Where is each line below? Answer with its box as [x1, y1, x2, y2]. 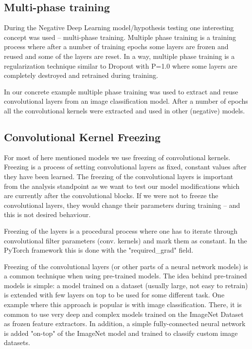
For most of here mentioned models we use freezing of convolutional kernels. [4, 152, 231, 162]
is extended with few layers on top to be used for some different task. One [4, 290, 225, 300]
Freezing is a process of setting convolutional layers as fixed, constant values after [4, 162, 247, 172]
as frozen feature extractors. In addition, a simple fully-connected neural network [4, 318, 246, 329]
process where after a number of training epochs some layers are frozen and [4, 41, 229, 52]
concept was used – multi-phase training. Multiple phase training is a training [4, 32, 236, 42]
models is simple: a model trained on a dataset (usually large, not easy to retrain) [4, 280, 248, 290]
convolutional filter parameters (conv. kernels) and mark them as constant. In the [4, 235, 247, 245]
